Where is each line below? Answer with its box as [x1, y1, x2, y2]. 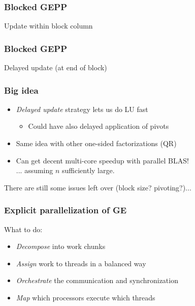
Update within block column [4, 20, 93, 31]
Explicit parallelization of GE [4, 204, 127, 216]
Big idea [4, 84, 39, 96]
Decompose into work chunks [16, 241, 106, 252]
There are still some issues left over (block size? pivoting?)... [4, 182, 191, 192]
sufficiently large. [62, 165, 115, 176]
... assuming [16, 165, 53, 176]
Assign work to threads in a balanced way [16, 258, 146, 268]
